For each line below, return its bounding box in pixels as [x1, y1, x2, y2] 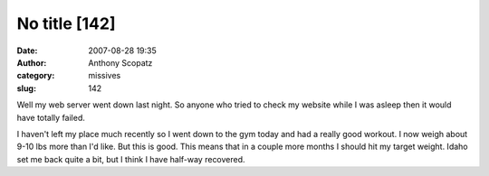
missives [88, 70, 121, 81]
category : [16, 70, 55, 81]
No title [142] [16, 14, 116, 33]
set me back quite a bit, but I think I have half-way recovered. [16, 153, 245, 164]
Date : [16, 45, 38, 56]
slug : [16, 82, 36, 94]
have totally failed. [16, 112, 86, 123]
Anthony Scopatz [88, 57, 153, 68]
